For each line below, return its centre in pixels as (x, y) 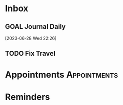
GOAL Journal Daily (35, 27)
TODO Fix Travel (30, 53)
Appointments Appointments (61, 74)
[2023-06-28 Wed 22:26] (31, 38)
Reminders (28, 97)
